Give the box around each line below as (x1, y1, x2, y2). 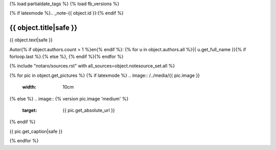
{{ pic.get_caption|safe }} (9, 128, 63, 134)
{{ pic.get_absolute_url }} (62, 108, 115, 114)
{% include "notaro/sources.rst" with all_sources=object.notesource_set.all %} (9, 63, 175, 69)
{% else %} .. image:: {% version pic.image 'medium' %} (9, 95, 129, 102)
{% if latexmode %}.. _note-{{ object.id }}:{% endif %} (9, 10, 124, 16)
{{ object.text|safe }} (9, 37, 53, 43)
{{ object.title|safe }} (9, 24, 78, 32)
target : (22, 108, 37, 114)
